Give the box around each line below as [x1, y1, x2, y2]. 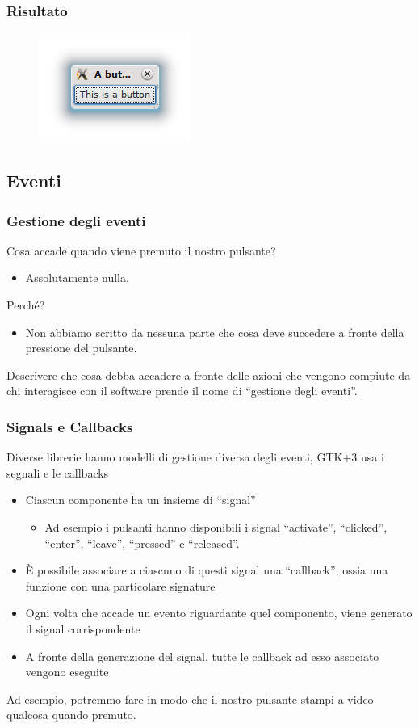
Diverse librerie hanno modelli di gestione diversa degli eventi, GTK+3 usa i [6, 448, 384, 465]
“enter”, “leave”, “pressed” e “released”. [44, 534, 240, 551]
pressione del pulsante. [25, 339, 137, 356]
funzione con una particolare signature [25, 577, 216, 594]
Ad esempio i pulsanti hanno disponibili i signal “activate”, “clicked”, [44, 518, 388, 535]
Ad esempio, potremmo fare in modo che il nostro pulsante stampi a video [6, 690, 374, 707]
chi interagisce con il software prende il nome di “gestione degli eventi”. [6, 382, 358, 399]
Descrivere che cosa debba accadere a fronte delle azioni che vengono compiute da [6, 366, 411, 383]
